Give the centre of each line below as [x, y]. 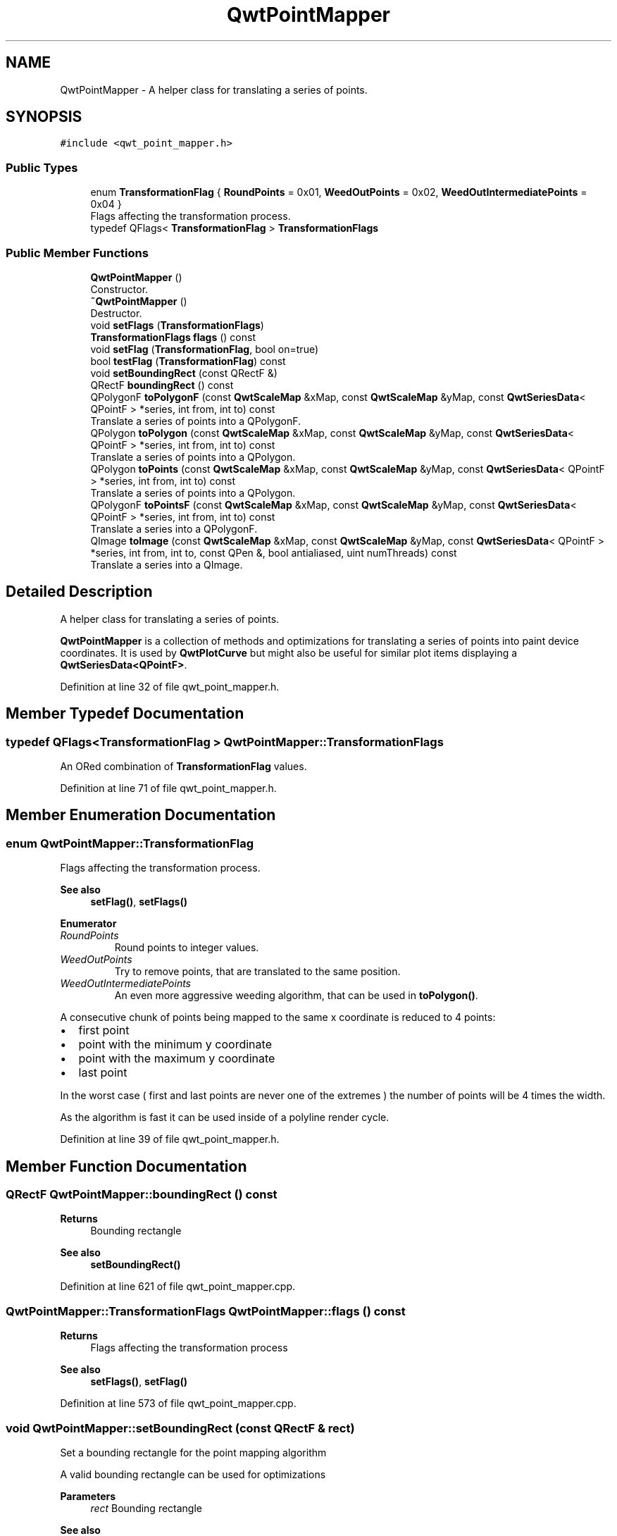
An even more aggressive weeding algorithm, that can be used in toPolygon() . [296, 996]
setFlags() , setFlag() [139, 1382]
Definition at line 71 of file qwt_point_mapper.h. [168, 788]
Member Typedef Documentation [125, 714]
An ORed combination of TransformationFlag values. [183, 766]
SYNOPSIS [44, 117]
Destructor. [116, 313]
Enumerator [88, 924]
